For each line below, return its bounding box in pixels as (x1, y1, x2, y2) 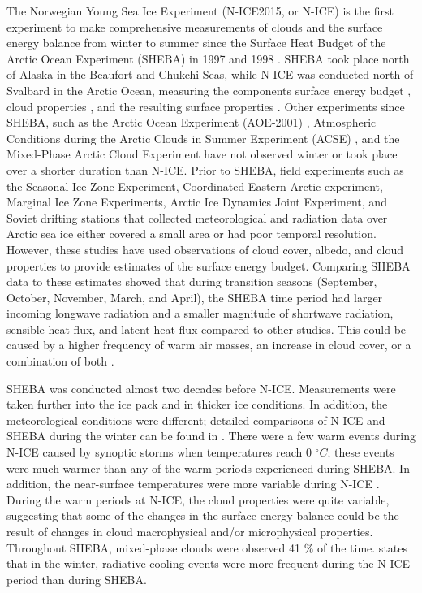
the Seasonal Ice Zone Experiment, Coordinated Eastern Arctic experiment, (6, 177, 383, 194)
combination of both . (6, 353, 114, 370)
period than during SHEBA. (6, 570, 147, 587)
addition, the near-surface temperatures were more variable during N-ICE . (6, 475, 380, 492)
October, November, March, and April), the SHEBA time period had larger (6, 288, 383, 305)
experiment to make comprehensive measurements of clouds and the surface (6, 18, 383, 35)
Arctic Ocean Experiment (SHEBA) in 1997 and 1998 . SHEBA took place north (6, 50, 410, 67)
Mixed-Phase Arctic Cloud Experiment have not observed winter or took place (6, 145, 398, 162)
